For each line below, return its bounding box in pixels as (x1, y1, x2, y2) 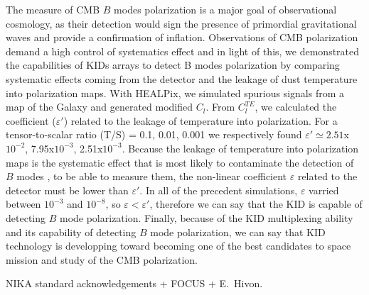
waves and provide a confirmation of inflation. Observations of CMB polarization (6, 30, 358, 45)
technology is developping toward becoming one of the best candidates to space (6, 238, 351, 253)
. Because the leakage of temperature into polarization (122, 140, 359, 155)
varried (309, 182, 339, 197)
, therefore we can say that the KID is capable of (149, 196, 363, 211)
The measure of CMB (6, 2, 100, 16)
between (6, 196, 41, 211)
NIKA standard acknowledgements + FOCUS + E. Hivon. (6, 276, 263, 291)
